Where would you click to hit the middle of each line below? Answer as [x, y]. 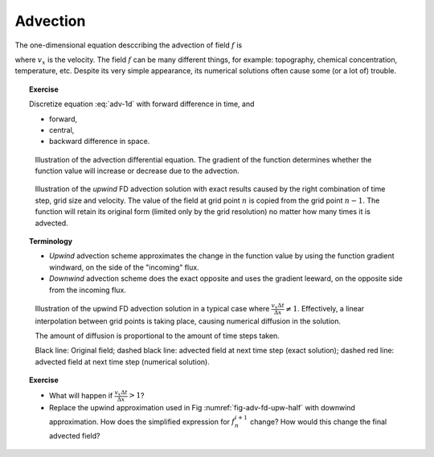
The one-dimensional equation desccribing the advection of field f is [129, 45]
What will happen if [81, 395]
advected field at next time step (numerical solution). [123, 361]
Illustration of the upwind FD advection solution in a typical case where [152, 308]
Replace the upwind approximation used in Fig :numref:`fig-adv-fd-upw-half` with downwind [202, 408]
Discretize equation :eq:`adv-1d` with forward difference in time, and [142, 104]
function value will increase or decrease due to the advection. [137, 171]
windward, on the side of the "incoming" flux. [125, 267]
